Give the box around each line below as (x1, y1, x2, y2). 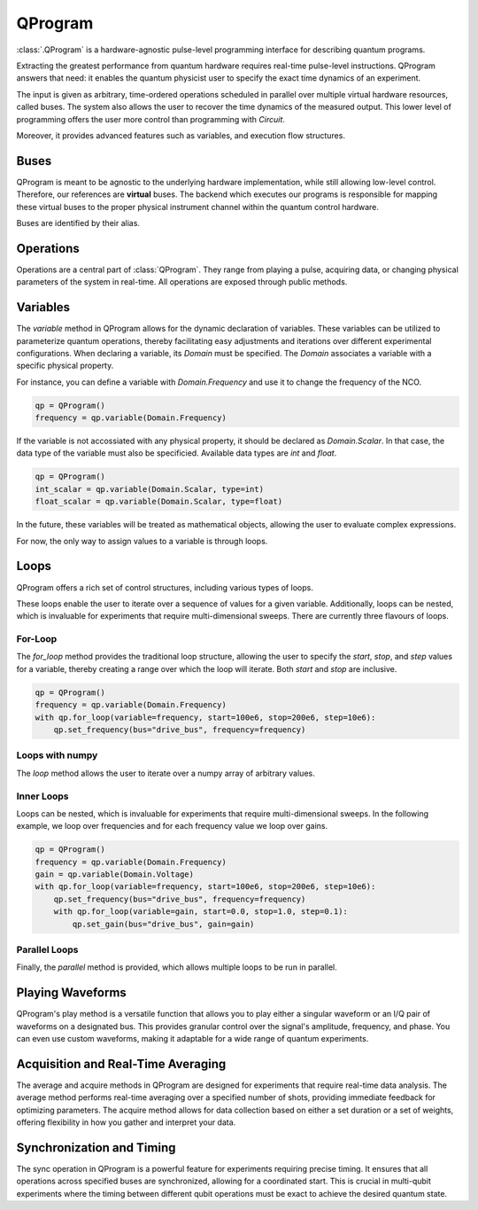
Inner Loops (16, 790, 70, 802)
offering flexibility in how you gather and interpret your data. (16, 1117, 236, 1128)
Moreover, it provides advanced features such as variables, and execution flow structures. (16, 129, 345, 141)
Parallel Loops (16, 943, 79, 956)
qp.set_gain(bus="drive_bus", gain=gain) (72, 918, 255, 929)
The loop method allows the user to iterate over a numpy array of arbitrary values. (16, 768, 315, 778)
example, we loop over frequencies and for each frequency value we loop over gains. (16, 821, 328, 831)
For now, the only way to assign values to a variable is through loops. (16, 535, 268, 546)
